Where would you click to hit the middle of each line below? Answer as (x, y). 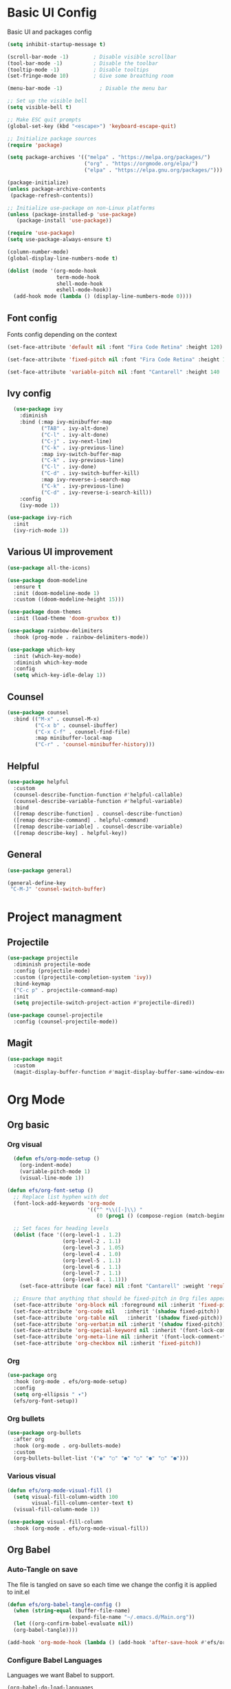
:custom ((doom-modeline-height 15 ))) (69, 600)
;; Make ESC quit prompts (44, 120)
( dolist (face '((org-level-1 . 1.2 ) (67, 1235)
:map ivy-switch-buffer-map (81, 454)
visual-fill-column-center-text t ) (83, 1503)
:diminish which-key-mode (51, 663)
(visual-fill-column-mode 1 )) (56, 1510)
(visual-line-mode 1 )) (52, 1178)
